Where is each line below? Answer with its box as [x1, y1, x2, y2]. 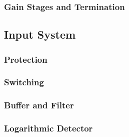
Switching [4, 76, 44, 88]
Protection [4, 53, 47, 65]
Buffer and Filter [4, 99, 74, 111]
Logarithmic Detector [4, 122, 93, 134]
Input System [4, 27, 76, 42]
